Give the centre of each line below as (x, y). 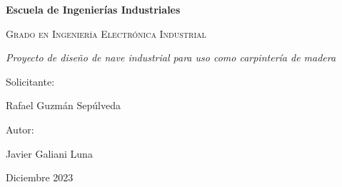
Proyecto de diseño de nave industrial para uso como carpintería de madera (171, 57)
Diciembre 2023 (40, 177)
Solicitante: (30, 81)
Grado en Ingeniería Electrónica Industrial (106, 33)
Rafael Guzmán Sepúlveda (63, 105)
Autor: (20, 129)
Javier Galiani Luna (49, 153)
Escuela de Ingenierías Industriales (93, 9)
